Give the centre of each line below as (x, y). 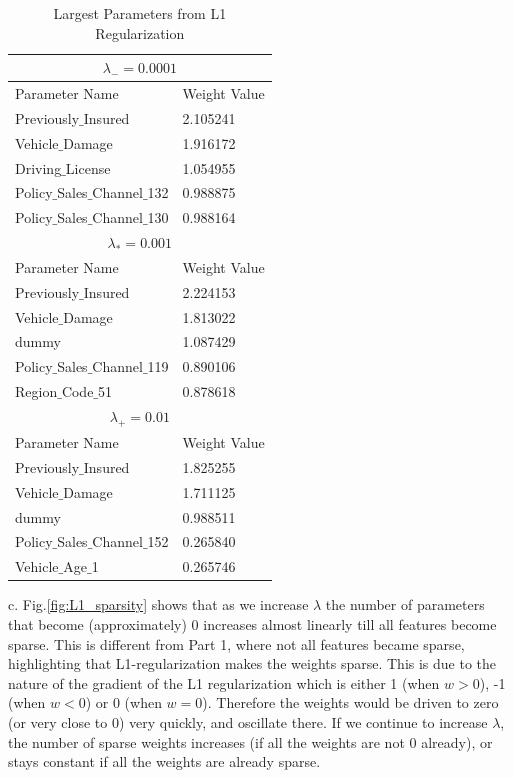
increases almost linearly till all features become (350, 623)
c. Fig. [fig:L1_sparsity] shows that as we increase (158, 604)
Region (36, 391)
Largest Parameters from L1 (140, 13)
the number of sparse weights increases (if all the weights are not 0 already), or (250, 741)
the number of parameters (405, 604)
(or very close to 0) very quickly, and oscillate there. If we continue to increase (248, 721)
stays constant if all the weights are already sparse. (164, 761)
